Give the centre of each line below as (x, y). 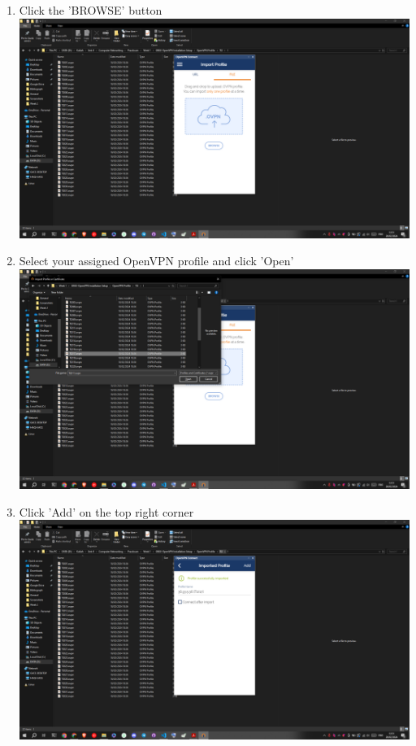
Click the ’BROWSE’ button (91, 10)
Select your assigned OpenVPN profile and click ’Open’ (156, 261)
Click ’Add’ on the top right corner (106, 511)
